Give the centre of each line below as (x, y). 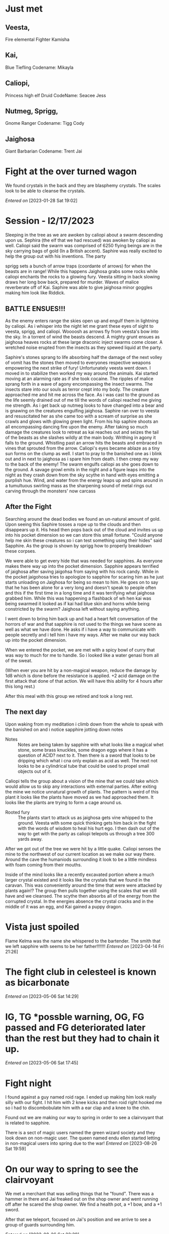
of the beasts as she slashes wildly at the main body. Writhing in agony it (80, 437)
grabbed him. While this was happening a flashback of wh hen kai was (78, 598)
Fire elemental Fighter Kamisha (37, 39)
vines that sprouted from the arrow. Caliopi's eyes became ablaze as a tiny (82, 448)
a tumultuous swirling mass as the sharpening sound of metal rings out (79, 485)
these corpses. (21, 551)
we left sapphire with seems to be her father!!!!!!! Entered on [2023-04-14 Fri (84, 946)
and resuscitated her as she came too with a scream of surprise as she (79, 416)
